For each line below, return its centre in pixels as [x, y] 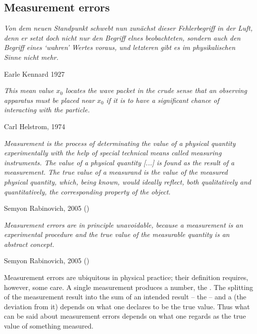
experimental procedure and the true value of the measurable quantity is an [117, 234]
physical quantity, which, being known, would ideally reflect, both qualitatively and [128, 181]
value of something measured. [49, 326]
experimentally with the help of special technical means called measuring [113, 153]
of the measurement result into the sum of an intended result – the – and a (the [125, 297]
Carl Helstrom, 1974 [35, 126]
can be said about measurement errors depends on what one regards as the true [125, 316]
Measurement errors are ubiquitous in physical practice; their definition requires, [126, 277]
